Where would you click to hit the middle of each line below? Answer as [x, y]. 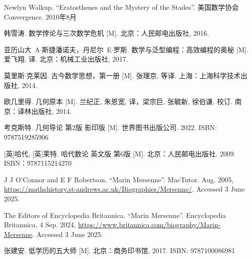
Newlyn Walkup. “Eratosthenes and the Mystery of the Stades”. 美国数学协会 [121, 7]
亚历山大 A [22, 49]
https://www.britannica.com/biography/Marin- [149, 225]
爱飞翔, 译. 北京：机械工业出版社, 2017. [66, 59]
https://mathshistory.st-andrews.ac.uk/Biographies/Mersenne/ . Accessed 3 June [125, 189]
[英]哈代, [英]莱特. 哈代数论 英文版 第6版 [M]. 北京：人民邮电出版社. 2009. [120, 153]
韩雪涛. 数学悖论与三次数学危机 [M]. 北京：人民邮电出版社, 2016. [106, 33]
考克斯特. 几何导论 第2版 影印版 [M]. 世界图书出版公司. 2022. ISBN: [110, 127]
